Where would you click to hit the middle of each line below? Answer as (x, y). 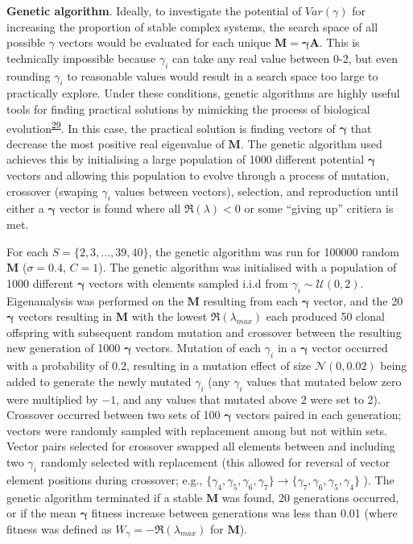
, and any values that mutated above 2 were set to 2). (248, 399)
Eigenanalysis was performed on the (95, 300)
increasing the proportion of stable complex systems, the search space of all (192, 26)
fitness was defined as (59, 528)
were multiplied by (52, 399)
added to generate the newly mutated (99, 381)
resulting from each (251, 300)
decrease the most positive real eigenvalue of (116, 143)
